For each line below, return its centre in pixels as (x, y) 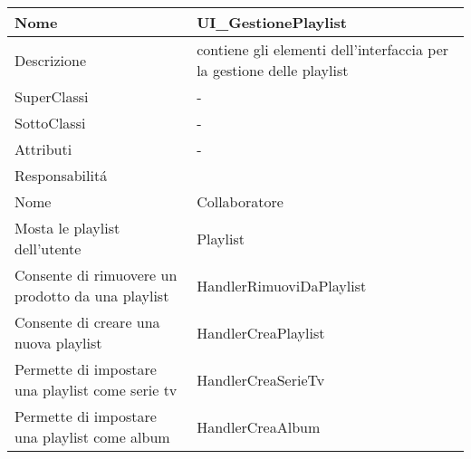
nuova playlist (58, 343)
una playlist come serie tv (96, 390)
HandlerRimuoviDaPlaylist (282, 285)
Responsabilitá (61, 175)
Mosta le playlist (67, 228)
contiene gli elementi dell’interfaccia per (323, 49)
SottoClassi (50, 123)
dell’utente (48, 249)
